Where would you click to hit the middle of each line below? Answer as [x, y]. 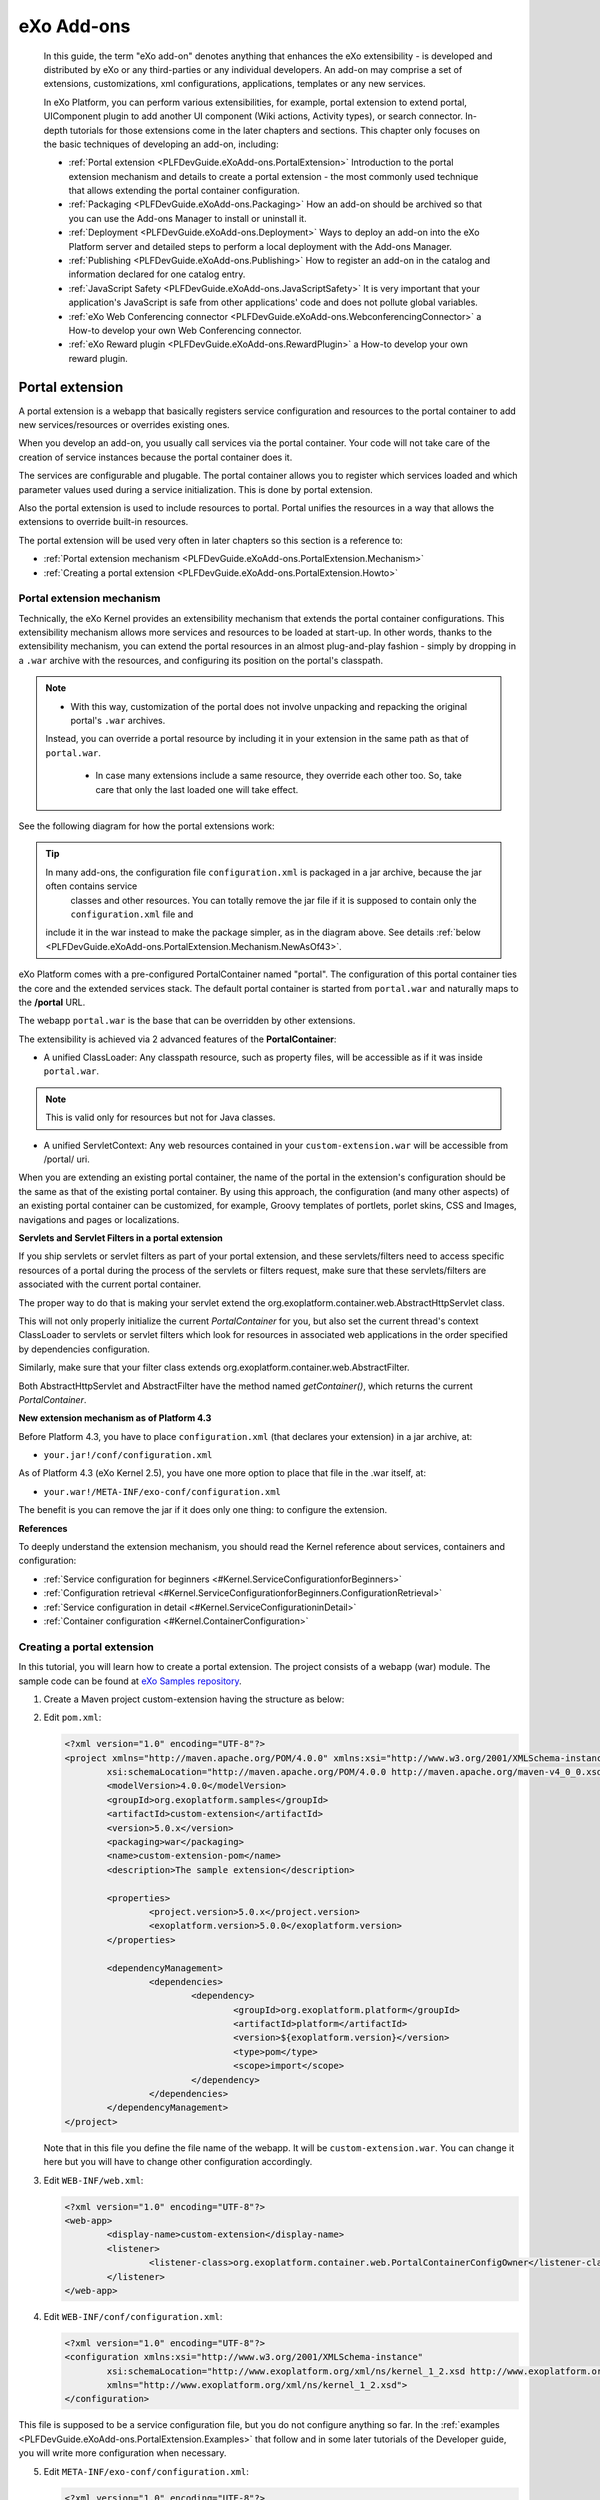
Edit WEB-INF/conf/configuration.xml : [133, 2316]
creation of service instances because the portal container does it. [155, 457]
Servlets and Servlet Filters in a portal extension [121, 1237]
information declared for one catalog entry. [157, 274]
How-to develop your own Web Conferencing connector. [185, 330]
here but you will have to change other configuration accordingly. [178, 2162]
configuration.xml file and [132, 914]
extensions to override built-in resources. [103, 522]
